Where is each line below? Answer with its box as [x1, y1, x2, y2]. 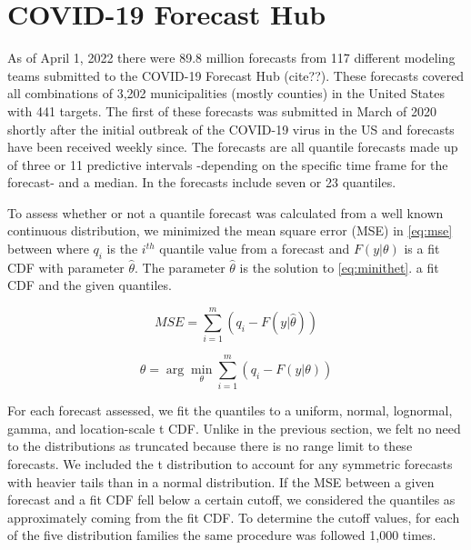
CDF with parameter [7, 257, 125, 276]
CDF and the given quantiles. [7, 275, 172, 295]
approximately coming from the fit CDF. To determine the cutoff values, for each [7, 507, 460, 526]
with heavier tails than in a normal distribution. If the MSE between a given [7, 472, 435, 491]
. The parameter [135, 257, 225, 276]
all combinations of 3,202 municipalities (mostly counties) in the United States [7, 84, 446, 103]
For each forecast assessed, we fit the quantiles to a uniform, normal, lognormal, [7, 401, 453, 420]
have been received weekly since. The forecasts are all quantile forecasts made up [7, 137, 458, 156]
